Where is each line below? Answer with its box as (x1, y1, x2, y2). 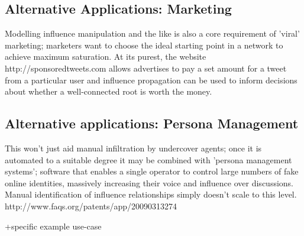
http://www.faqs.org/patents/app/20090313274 (5, 199, 177, 212)
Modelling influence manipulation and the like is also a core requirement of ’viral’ (5, 27, 300, 40)
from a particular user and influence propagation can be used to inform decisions (5, 73, 297, 86)
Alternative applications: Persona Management (5, 114, 299, 132)
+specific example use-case (5, 219, 102, 232)
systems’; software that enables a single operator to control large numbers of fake (5, 165, 299, 177)
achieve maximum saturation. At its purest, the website (5, 50, 206, 63)
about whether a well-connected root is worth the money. (5, 85, 212, 98)
